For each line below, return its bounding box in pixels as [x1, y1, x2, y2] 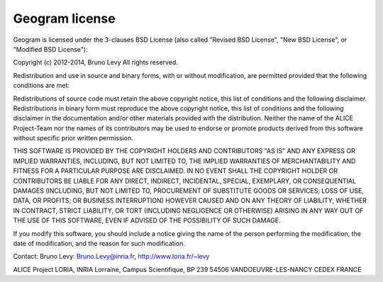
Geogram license [13, 11, 116, 26]
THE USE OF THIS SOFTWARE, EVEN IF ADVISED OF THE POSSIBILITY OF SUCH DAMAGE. [13, 216, 282, 225]
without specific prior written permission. [13, 134, 134, 142]
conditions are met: [13, 81, 70, 90]
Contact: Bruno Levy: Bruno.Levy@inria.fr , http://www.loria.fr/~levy [13, 252, 210, 261]
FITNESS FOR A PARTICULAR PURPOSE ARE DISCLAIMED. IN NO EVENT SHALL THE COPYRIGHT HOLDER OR [13, 167, 338, 175]
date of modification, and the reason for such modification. [13, 239, 186, 247]
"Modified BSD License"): [13, 45, 88, 53]
